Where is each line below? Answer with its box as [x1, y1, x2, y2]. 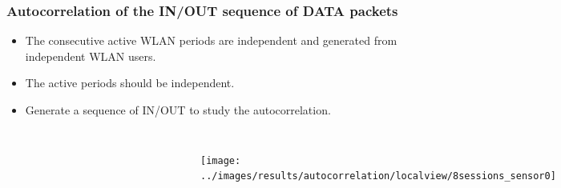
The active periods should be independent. [25, 74, 235, 91]
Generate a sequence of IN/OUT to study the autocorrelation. [25, 102, 331, 118]
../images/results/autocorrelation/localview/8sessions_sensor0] [200, 170, 556, 182]
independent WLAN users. [25, 47, 156, 64]
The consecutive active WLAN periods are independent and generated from [25, 32, 398, 49]
